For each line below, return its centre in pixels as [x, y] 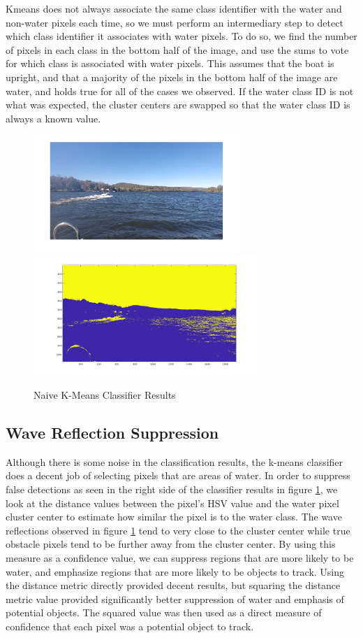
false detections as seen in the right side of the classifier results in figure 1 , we [172, 489]
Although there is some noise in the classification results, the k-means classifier [175, 461]
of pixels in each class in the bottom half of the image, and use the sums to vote [177, 49]
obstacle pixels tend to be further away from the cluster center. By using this [171, 544]
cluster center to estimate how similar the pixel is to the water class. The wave [174, 517]
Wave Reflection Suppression [112, 432]
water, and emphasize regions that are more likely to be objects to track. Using [175, 571]
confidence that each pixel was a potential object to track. [130, 626]
